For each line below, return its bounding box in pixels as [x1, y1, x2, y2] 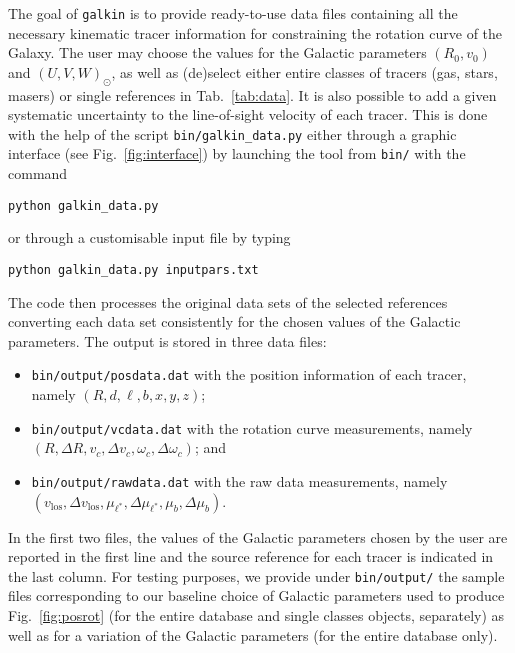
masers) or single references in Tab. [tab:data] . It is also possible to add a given [8, 84, 497, 105]
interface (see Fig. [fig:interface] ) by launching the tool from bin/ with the [8, 143, 466, 164]
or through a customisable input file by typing [8, 227, 291, 248]
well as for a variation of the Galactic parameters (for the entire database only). [8, 624, 498, 645]
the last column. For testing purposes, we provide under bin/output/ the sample [8, 565, 505, 586]
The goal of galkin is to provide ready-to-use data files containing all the [8, 3, 458, 23]
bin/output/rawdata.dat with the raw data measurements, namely [31, 470, 448, 491]
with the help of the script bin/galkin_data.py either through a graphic [8, 123, 457, 144]
